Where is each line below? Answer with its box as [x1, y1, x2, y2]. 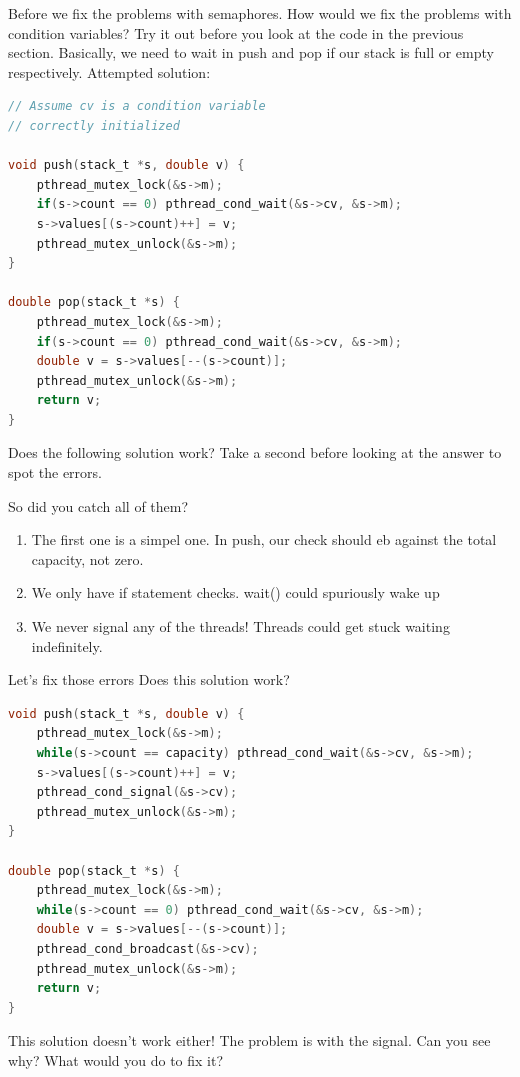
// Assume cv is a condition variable [8, 99, 266, 114]
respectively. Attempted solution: [8, 61, 211, 82]
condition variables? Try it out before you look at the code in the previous [8, 22, 464, 43]
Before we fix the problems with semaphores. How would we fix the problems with [8, 3, 512, 23]
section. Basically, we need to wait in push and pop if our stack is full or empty [8, 42, 494, 63]
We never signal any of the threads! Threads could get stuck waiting [31, 616, 450, 637]
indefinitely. [31, 635, 103, 656]
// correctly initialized [8, 118, 180, 133]
